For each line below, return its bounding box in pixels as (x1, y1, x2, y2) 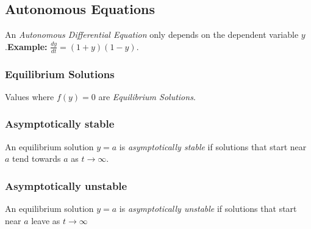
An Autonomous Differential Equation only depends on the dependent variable (5, 28, 299, 41)
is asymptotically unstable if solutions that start (119, 202, 297, 215)
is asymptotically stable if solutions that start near (119, 140, 307, 153)
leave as (31, 214, 60, 227)
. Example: (5, 40, 48, 53)
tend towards (12, 152, 61, 165)
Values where (5, 90, 54, 103)
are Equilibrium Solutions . (98, 90, 196, 103)
